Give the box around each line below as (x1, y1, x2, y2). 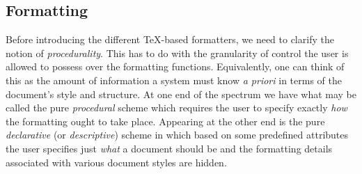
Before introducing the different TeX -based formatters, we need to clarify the (6, 32, 334, 47)
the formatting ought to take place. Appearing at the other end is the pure (6, 113, 325, 128)
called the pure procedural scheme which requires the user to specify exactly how (6, 100, 347, 115)
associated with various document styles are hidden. (6, 155, 227, 169)
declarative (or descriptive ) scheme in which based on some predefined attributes (6, 127, 349, 142)
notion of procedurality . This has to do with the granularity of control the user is (6, 45, 349, 60)
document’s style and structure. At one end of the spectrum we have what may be (6, 86, 356, 101)
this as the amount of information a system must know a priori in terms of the (6, 72, 342, 87)
